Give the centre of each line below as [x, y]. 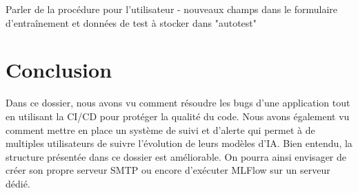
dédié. [18, 183]
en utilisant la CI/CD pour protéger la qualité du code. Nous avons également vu [178, 116]
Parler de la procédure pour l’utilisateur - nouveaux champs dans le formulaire [172, 9]
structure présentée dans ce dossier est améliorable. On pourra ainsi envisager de [176, 156]
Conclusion [59, 70]
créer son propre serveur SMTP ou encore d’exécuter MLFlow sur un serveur [168, 170]
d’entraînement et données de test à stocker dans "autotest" [131, 22]
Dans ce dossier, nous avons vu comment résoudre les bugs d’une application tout [178, 103]
